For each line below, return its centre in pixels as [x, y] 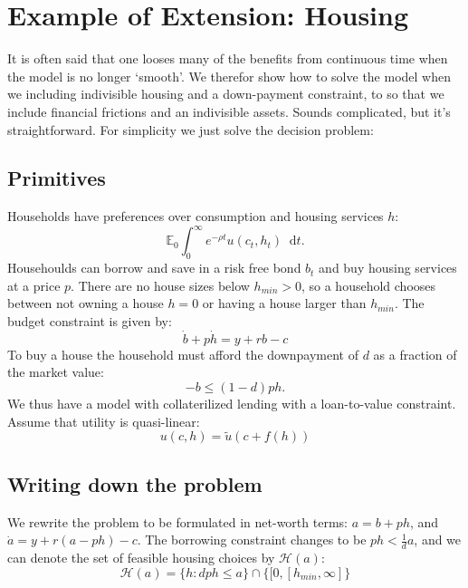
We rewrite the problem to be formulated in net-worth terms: [177, 521]
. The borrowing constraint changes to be [252, 540]
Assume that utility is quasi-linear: [104, 421]
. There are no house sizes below [160, 285]
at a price [34, 285]
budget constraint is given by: [90, 320]
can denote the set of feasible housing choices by [141, 557]
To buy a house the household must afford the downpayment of [183, 354]
